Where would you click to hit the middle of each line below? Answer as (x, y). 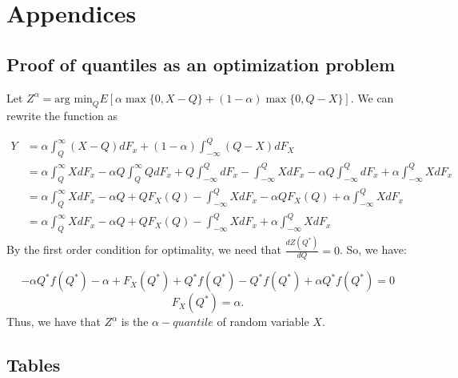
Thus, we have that (54, 322)
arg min (74, 99)
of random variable (263, 322)
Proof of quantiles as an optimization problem (201, 64)
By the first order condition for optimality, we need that (144, 249)
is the (135, 322)
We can (376, 97)
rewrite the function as (62, 116)
